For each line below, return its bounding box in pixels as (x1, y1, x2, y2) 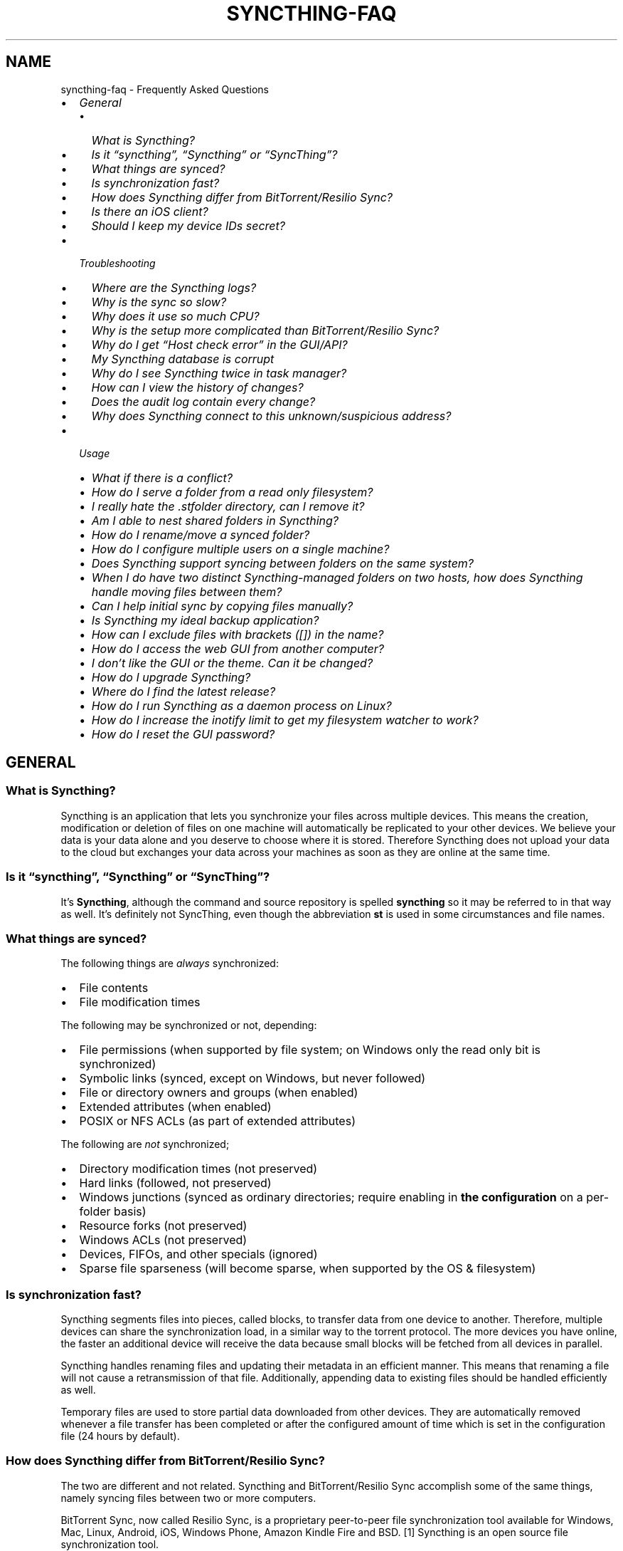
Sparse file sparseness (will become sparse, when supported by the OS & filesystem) (79, 1261, 536, 1276)
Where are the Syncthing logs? (91, 280, 257, 295)
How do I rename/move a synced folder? (91, 527, 310, 542)
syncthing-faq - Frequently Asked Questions (60, 83, 270, 95)
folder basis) (79, 1204, 147, 1219)
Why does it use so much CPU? (91, 308, 260, 323)
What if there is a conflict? (91, 470, 233, 485)
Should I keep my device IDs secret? (91, 218, 285, 233)
